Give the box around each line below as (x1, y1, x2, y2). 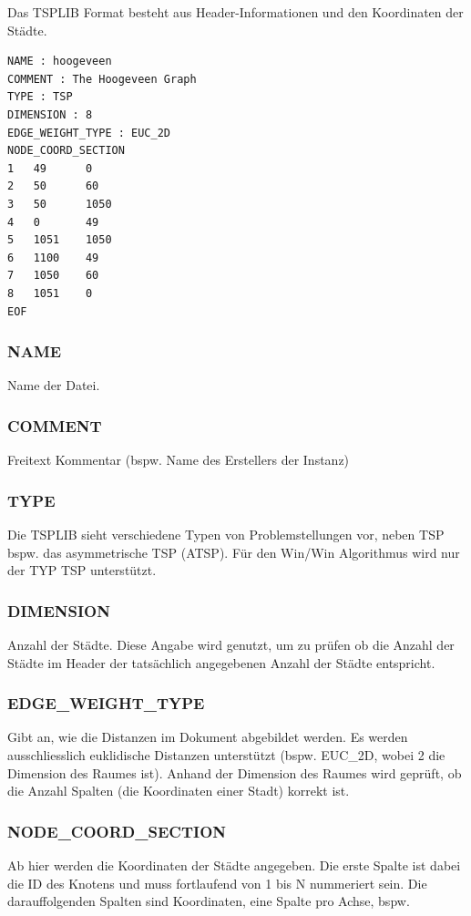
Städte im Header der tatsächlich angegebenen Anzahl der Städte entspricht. (7, 653, 435, 672)
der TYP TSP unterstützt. (7, 561, 157, 580)
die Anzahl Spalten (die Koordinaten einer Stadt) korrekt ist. (7, 781, 350, 800)
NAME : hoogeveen (7, 55, 112, 68)
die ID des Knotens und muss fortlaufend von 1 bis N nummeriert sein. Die (7, 873, 427, 892)
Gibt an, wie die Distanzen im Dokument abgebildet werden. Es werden (7, 727, 408, 746)
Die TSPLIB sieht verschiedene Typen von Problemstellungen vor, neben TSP (7, 524, 445, 543)
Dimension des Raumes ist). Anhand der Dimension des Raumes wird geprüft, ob (7, 763, 462, 782)
